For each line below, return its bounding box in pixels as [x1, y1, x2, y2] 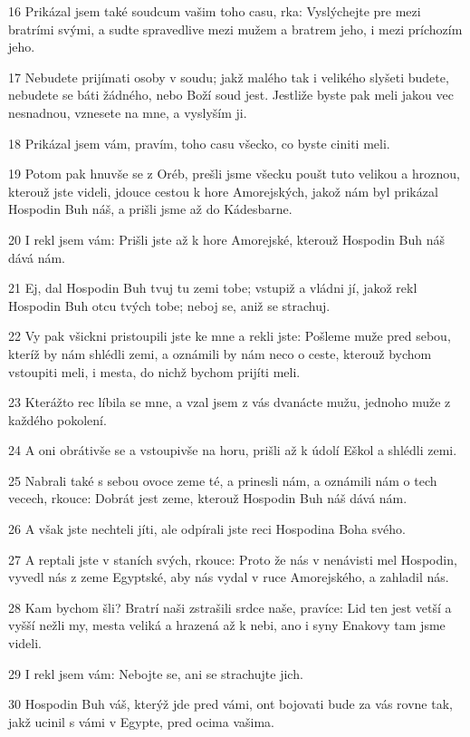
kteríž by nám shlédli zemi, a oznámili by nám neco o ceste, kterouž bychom [8, 344, 432, 363]
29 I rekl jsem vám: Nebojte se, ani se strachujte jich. [8, 664, 303, 683]
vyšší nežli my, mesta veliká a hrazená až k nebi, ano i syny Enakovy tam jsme [8, 616, 446, 635]
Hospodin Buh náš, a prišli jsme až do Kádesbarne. [8, 199, 293, 218]
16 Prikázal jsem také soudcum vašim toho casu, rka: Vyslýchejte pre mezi [8, 2, 421, 20]
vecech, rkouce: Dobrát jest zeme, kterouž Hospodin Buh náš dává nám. [8, 489, 408, 508]
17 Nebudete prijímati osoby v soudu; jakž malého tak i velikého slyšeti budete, [8, 67, 449, 86]
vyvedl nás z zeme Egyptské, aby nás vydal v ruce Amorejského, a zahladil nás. [8, 567, 449, 587]
